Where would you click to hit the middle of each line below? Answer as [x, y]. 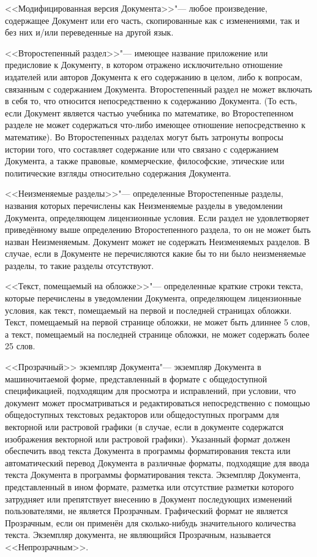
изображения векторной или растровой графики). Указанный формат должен [147, 438]
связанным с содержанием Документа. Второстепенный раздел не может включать [158, 89]
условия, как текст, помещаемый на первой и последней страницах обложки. [148, 310]
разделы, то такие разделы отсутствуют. [80, 265]
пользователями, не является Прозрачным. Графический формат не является [147, 511]
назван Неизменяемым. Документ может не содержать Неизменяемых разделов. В [158, 241]
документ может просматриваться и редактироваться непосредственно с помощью [158, 402]
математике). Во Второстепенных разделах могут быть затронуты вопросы [144, 136]
